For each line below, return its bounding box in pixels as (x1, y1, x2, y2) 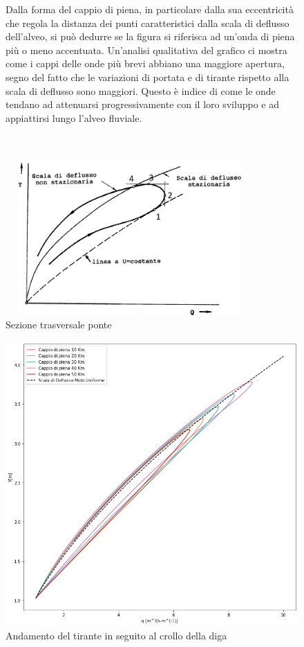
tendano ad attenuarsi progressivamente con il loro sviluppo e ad (6, 97, 279, 112)
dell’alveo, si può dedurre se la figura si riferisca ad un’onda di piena (6, 29, 295, 44)
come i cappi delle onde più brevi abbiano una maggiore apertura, (6, 56, 285, 71)
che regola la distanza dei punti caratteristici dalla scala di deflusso (6, 15, 289, 30)
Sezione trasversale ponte (6, 317, 112, 332)
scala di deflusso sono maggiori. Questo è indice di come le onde (6, 83, 276, 98)
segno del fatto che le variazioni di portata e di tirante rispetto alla (6, 69, 289, 84)
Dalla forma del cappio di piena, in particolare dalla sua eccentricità (6, 2, 294, 16)
